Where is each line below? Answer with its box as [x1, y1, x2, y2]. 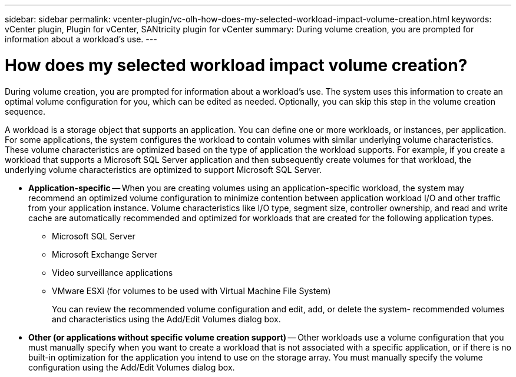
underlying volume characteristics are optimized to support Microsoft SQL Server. [5, 164, 322, 175]
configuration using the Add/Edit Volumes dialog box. [28, 362, 235, 372]
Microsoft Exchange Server [52, 249, 157, 259]
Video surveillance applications [52, 267, 173, 278]
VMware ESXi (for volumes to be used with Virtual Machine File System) [52, 285, 331, 296]
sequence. [5, 106, 46, 116]
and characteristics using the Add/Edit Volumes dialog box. [52, 313, 281, 324]
